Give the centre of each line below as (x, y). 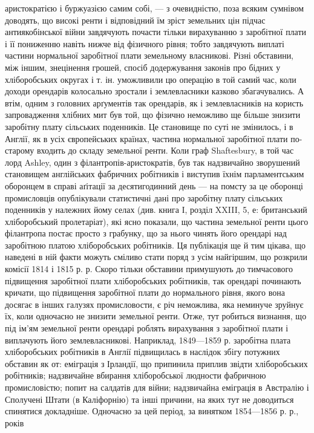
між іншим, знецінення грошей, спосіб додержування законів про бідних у (143, 67)
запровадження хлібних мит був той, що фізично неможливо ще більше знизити (153, 115)
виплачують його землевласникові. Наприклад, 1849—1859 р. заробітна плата (148, 340)
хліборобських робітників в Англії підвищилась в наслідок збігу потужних (142, 352)
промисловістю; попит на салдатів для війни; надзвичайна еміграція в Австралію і (157, 387)
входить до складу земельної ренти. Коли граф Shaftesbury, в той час (165, 150)
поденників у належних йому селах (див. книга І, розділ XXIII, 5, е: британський (156, 210)
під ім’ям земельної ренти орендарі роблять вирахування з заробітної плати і (147, 328)
